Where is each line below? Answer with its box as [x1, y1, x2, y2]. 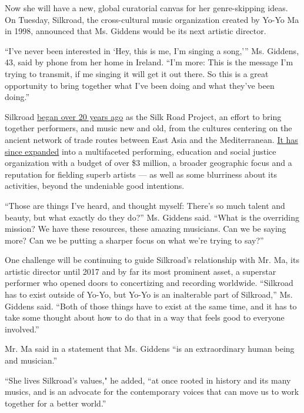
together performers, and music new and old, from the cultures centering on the [5, 122, 292, 134]
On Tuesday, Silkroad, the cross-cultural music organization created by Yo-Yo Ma [5, 13, 299, 25]
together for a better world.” [5, 397, 106, 409]
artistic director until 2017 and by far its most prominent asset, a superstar [5, 265, 276, 277]
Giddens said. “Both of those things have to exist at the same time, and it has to [5, 299, 297, 312]
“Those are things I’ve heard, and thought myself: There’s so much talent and [5, 199, 285, 211]
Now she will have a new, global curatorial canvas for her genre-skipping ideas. [5, 2, 288, 14]
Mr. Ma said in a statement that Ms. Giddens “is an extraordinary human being [5, 342, 295, 355]
